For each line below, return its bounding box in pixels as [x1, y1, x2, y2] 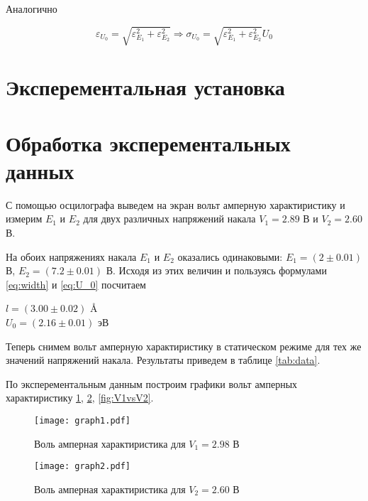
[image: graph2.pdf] [34, 461, 131, 472]
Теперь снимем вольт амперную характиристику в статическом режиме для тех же [6, 338, 362, 353]
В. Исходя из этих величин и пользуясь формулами [106, 263, 327, 278]
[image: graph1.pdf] [34, 415, 131, 426]
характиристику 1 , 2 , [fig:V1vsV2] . [6, 390, 154, 405]
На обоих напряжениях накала [6, 249, 137, 264]
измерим [6, 211, 43, 226]
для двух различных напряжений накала [83, 211, 256, 226]
